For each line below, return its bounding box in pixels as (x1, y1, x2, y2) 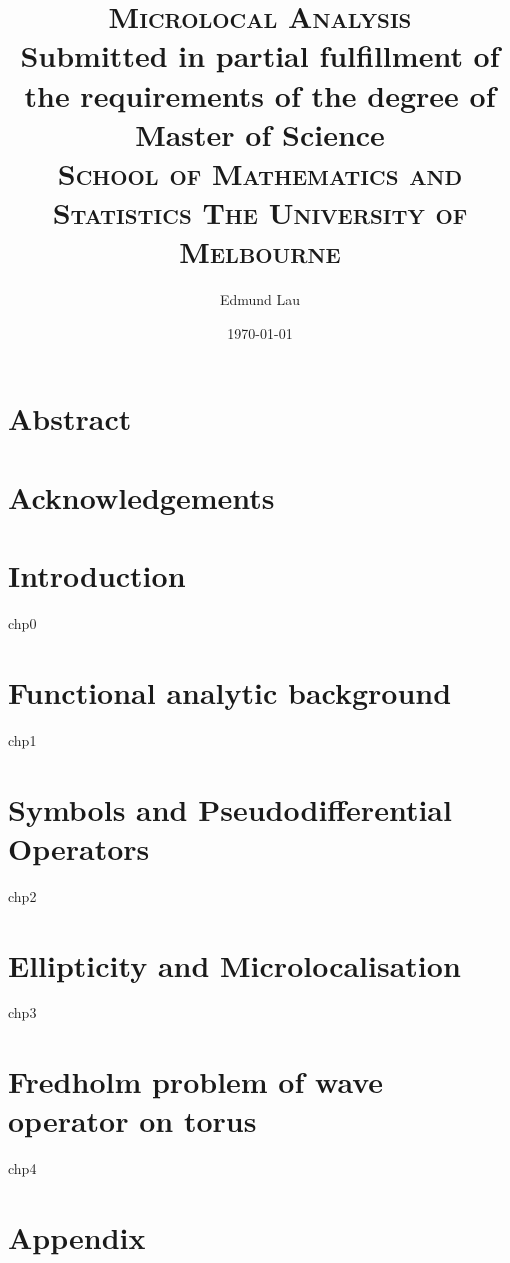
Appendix (8, 1217, 146, 1258)
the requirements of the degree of (24, 74, 496, 115)
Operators (8, 827, 150, 868)
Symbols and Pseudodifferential (8, 788, 452, 829)
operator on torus (8, 1100, 257, 1141)
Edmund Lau (219, 289, 301, 310)
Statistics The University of (52, 192, 468, 233)
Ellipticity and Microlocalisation (8, 944, 461, 985)
